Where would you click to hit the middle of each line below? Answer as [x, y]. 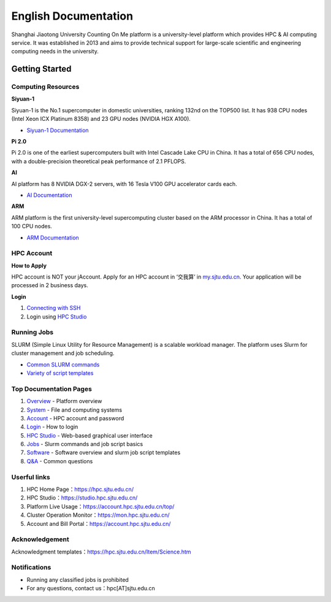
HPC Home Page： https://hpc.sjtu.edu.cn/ [80, 489]
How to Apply [29, 265]
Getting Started [41, 69]
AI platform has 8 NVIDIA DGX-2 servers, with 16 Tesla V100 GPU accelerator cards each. [124, 183]
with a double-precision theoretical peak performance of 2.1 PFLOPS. [99, 161]
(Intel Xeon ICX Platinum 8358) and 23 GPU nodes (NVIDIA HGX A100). [101, 119]
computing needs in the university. [55, 52]
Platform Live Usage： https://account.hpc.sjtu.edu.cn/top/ [101, 506]
